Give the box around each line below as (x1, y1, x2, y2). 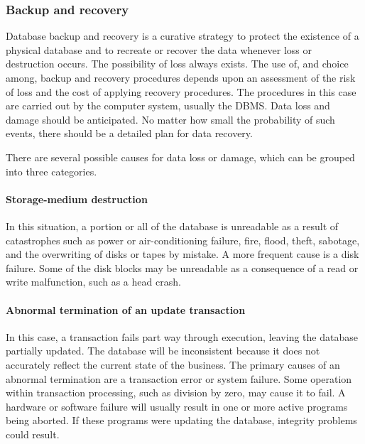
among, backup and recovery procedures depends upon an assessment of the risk (6, 70, 356, 85)
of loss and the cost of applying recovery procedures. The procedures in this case (6, 84, 356, 99)
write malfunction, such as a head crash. (6, 274, 181, 289)
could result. (6, 426, 60, 441)
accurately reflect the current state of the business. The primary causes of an (6, 357, 340, 372)
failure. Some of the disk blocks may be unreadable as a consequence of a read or (6, 260, 359, 275)
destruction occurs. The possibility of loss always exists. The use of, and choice (6, 56, 349, 71)
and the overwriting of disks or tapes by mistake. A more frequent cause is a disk (6, 247, 359, 261)
